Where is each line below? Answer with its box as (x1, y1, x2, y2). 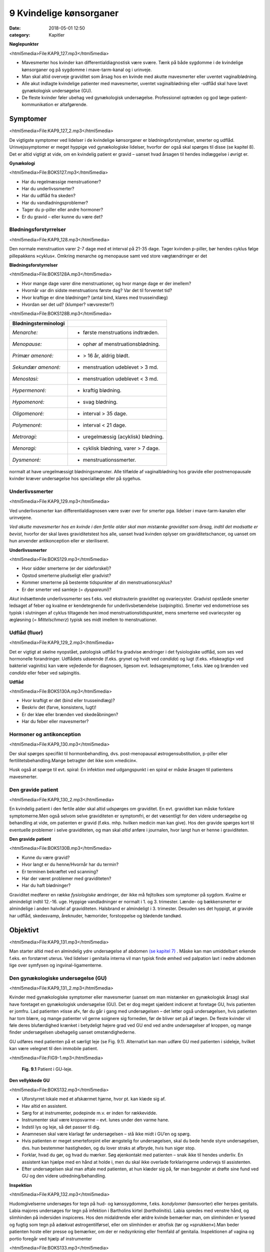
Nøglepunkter (9, 41, 39, 47)
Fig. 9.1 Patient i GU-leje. (21, 1066, 72, 1072)
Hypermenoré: (12, 387, 46, 394)
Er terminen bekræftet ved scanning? (21, 868, 98, 874)
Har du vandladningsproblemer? (21, 199, 88, 205)
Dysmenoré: (12, 456, 41, 463)
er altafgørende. (54, 102, 87, 108)
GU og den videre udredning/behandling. (21, 1173, 106, 1179)
